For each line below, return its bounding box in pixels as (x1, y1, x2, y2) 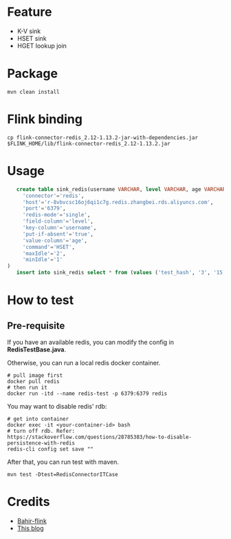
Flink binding (7, 112, 82, 128)
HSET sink (16, 34, 47, 42)
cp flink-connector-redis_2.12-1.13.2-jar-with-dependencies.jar (7, 134, 198, 141)
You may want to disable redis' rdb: (7, 403, 107, 410)
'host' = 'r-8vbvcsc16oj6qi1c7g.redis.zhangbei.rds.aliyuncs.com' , (22, 199, 214, 205)
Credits (7, 494, 50, 510)
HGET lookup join (16, 41, 67, 50)
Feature (7, 4, 52, 20)
